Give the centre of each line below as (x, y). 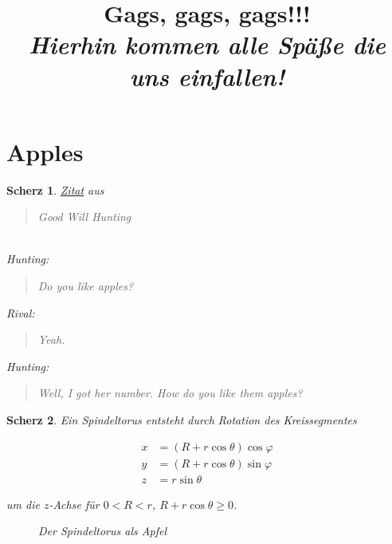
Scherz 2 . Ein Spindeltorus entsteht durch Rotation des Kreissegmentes (182, 420)
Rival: (21, 312)
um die (23, 504)
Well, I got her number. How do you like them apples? (170, 393)
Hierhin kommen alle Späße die (207, 45)
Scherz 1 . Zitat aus (55, 189)
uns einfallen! (207, 76)
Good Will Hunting (84, 217)
